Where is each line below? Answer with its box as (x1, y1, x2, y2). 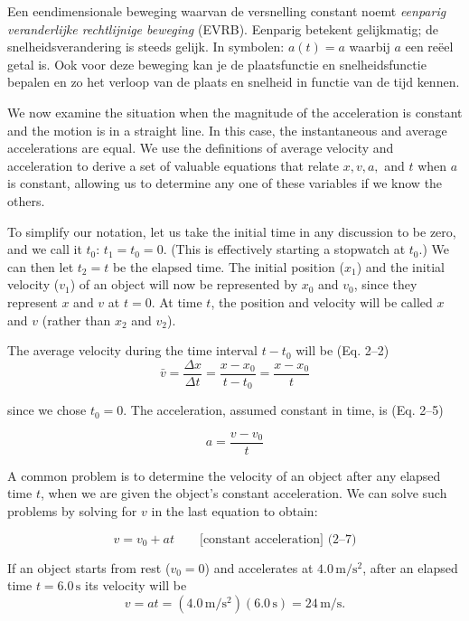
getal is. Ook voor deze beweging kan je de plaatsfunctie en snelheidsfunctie (7, 54, 427, 73)
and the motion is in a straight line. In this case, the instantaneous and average (7, 120, 447, 139)
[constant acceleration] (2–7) (200, 532, 357, 546)
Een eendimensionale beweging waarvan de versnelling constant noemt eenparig (7, 2, 446, 20)
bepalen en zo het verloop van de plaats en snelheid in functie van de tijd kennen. (7, 72, 460, 91)
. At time (151, 292, 202, 311)
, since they (353, 275, 417, 294)
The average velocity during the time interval (7, 341, 258, 360)
